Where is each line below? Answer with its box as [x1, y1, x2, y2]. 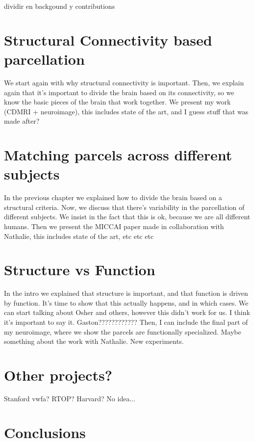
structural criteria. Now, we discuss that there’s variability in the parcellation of [4, 202, 245, 212]
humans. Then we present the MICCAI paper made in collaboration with [4, 221, 224, 231]
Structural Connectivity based [4, 29, 212, 50]
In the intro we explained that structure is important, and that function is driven [4, 288, 248, 298]
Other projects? [4, 365, 112, 385]
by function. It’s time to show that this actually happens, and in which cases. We [4, 297, 249, 308]
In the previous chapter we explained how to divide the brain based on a [4, 192, 222, 203]
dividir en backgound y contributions [4, 1, 115, 11]
